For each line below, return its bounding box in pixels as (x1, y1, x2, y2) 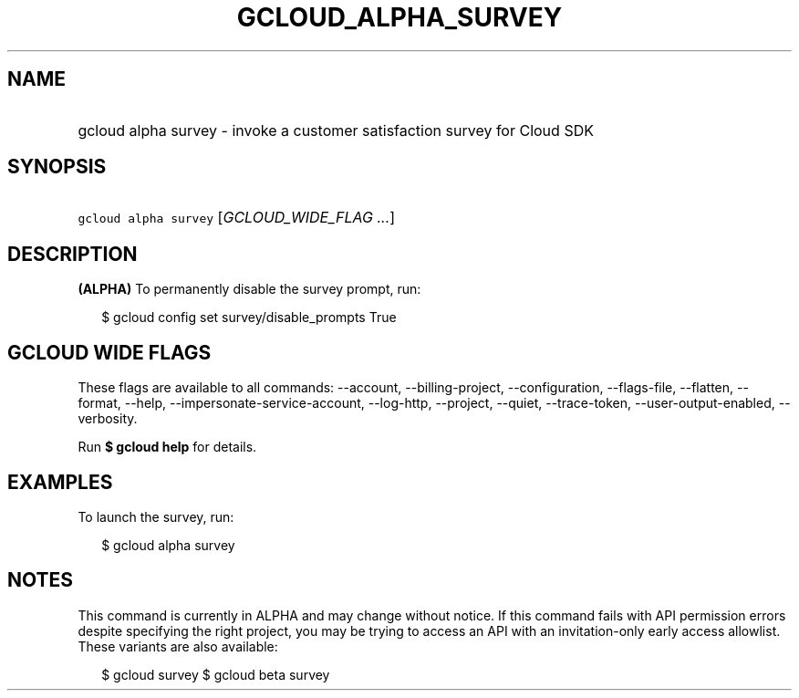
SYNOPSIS (7, 155, 107, 179)
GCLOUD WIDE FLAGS (7, 340, 212, 364)
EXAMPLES (7, 470, 113, 494)
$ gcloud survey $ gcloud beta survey (101, 666, 330, 682)
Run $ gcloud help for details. (78, 439, 257, 455)
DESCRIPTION (7, 242, 138, 266)
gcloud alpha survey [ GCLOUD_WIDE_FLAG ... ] (78, 208, 396, 227)
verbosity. (78, 411, 138, 427)
